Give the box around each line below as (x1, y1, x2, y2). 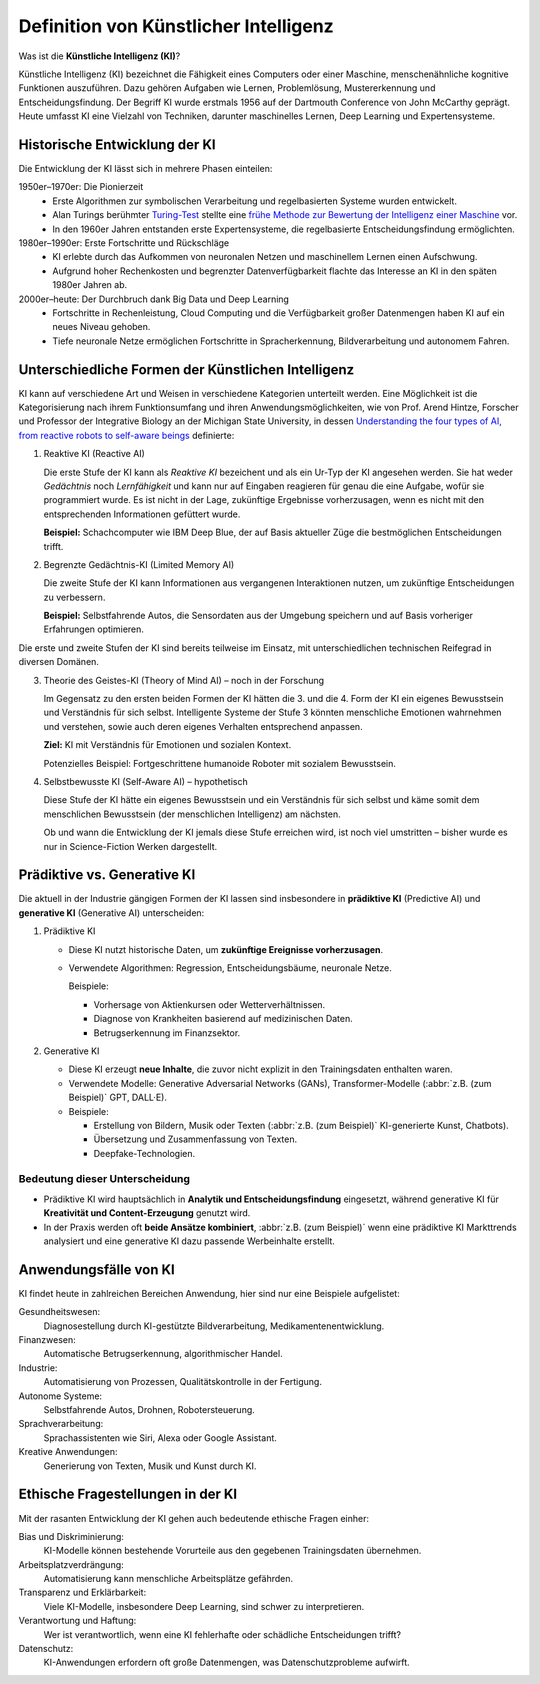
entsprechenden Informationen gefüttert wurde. (43, 508, 241, 520)
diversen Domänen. (18, 656, 100, 668)
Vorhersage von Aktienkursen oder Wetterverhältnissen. (93, 998, 326, 1010)
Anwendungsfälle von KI (18, 1261, 175, 1278)
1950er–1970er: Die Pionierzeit (18, 181, 144, 193)
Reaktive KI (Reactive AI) (43, 448, 145, 460)
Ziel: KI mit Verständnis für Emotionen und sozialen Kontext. (43, 739, 292, 751)
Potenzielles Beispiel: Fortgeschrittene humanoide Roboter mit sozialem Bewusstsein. (43, 757, 397, 769)
